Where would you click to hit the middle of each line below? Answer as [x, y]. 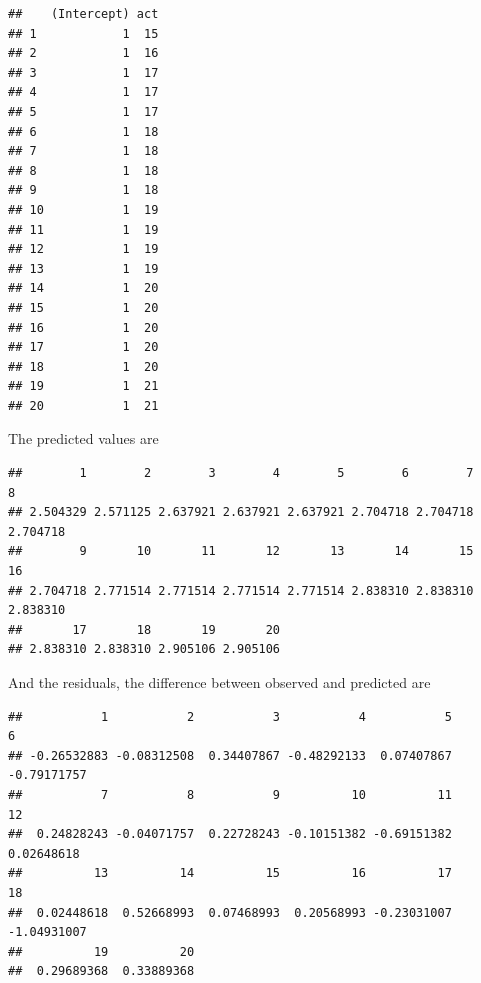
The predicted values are [83, 438]
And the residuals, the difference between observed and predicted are [219, 682]
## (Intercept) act [83, 14]
